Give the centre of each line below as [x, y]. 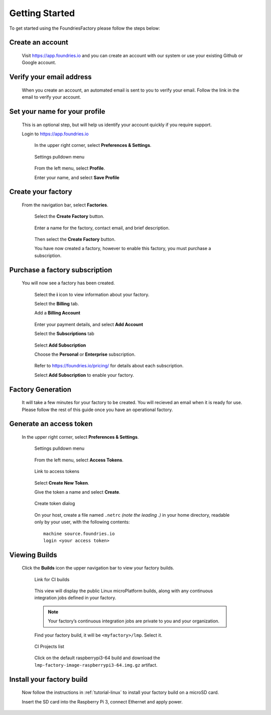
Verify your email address [50, 77]
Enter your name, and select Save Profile [77, 177]
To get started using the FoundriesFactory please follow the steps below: [85, 28]
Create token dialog [55, 504]
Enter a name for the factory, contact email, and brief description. [102, 228]
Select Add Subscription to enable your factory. [84, 375]
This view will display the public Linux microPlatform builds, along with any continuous [124, 591]
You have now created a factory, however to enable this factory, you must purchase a [123, 249]
